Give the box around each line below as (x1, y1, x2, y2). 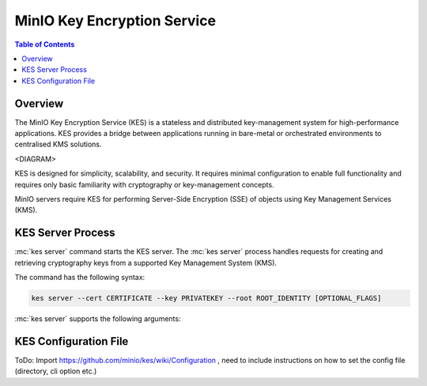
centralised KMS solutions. (14, 139, 102, 149)
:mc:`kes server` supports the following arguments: (14, 314, 181, 324)
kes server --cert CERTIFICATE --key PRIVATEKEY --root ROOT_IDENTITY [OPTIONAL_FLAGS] (31, 293, 382, 303)
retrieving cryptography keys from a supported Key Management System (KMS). (14, 258, 277, 267)
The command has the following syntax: (14, 273, 145, 282)
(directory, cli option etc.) (14, 366, 97, 376)
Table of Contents (14, 40, 75, 49)
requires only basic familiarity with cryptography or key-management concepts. (14, 180, 274, 189)
